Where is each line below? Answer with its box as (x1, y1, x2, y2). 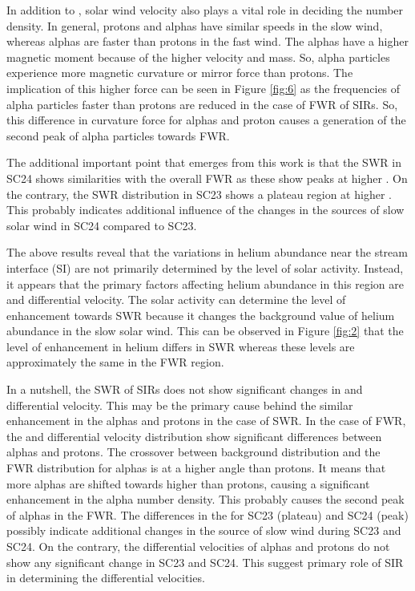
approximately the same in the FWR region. (6, 354, 224, 370)
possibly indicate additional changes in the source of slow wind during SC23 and (6, 522, 401, 539)
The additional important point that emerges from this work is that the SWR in (6, 154, 401, 171)
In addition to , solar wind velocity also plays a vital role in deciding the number (6, 2, 404, 18)
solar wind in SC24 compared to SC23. (6, 217, 197, 233)
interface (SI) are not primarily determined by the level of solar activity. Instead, (6, 259, 404, 276)
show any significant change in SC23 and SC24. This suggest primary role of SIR (6, 553, 404, 570)
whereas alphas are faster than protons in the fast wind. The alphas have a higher (6, 33, 409, 50)
